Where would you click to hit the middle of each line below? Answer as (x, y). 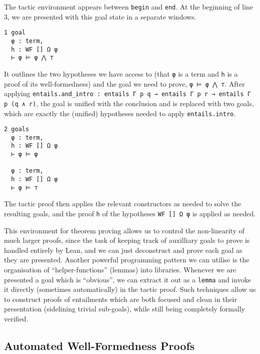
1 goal (15, 33)
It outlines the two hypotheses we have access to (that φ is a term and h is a (121, 73)
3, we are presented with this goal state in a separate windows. (100, 16)
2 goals (17, 129)
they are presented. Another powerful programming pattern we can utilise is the (127, 260)
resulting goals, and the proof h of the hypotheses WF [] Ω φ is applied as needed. (130, 213)
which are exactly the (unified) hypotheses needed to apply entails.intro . (120, 113)
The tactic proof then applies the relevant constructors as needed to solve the (123, 204)
